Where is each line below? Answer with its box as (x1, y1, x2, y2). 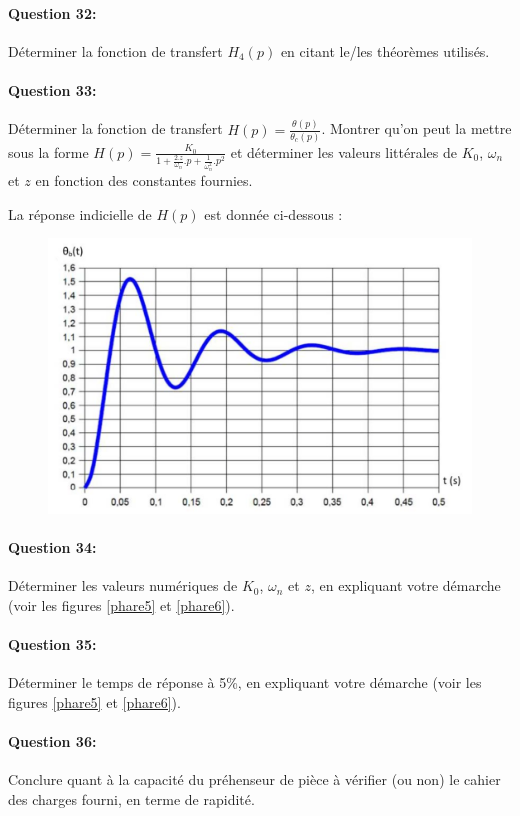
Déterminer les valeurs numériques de (8, 575, 238, 596)
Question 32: (8, 2, 97, 23)
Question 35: (8, 634, 97, 655)
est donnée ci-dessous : (204, 203, 343, 224)
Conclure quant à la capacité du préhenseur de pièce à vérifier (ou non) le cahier (8, 769, 501, 790)
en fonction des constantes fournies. (35, 170, 253, 191)
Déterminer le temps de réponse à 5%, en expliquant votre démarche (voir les (8, 672, 482, 693)
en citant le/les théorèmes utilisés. (280, 40, 490, 61)
